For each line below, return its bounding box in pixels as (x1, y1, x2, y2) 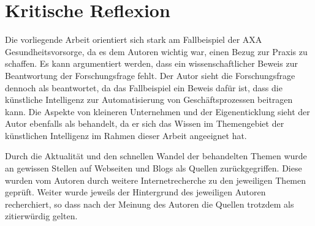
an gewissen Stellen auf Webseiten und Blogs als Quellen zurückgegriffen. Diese (5, 162, 302, 175)
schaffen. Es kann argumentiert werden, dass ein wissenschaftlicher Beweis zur (5, 57, 298, 70)
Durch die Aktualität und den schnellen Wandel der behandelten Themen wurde (5, 149, 307, 162)
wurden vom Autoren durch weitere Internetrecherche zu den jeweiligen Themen (5, 173, 306, 186)
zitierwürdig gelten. (5, 209, 78, 222)
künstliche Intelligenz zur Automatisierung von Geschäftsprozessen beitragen (5, 93, 293, 106)
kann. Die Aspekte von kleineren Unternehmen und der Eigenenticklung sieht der (5, 105, 310, 118)
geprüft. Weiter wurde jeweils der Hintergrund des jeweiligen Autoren (5, 186, 266, 198)
